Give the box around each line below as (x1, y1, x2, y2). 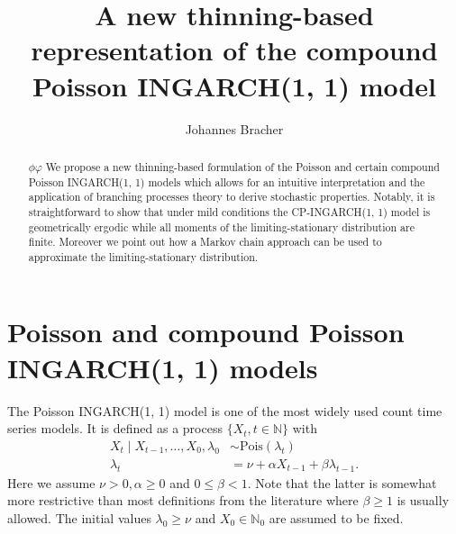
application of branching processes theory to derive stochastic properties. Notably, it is (28, 189, 435, 204)
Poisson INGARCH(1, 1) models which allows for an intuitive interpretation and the (28, 174, 425, 189)
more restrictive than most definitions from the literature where (7, 491, 359, 510)
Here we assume (7, 473, 96, 492)
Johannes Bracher (185, 119, 284, 138)
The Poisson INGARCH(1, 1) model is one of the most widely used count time (7, 401, 442, 420)
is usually (397, 491, 450, 510)
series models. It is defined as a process (7, 419, 223, 438)
